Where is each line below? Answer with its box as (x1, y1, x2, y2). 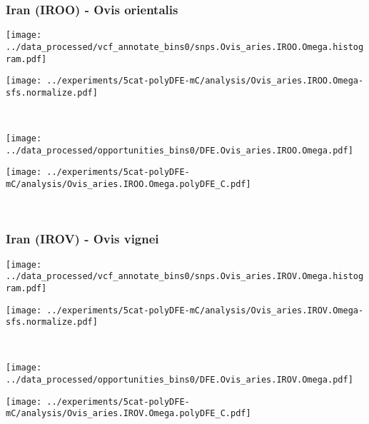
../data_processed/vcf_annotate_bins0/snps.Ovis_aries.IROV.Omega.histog (6, 271, 364, 282)
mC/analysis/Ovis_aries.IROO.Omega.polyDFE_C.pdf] (6, 179, 251, 190)
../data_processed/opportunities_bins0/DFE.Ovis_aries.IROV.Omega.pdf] (6, 375, 353, 385)
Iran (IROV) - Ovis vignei (6, 230, 159, 248)
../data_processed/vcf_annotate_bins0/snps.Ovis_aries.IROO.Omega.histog (6, 41, 364, 52)
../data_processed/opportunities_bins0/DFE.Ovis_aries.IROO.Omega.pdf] (6, 145, 353, 156)
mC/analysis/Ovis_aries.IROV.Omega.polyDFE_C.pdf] (6, 408, 251, 419)
